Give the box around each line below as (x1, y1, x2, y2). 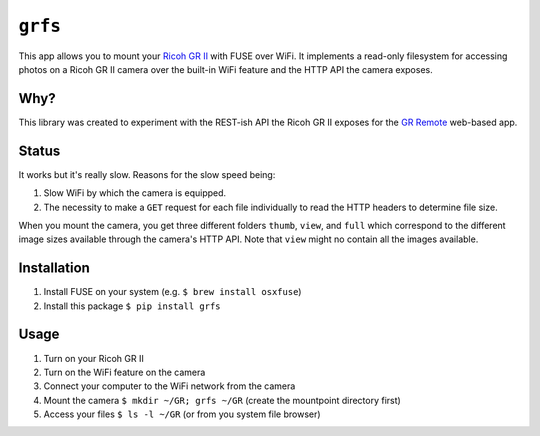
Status (18, 142, 61, 159)
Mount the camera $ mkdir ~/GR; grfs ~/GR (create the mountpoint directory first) (43, 394, 402, 406)
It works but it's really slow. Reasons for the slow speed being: (18, 168, 276, 180)
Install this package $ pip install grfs (43, 300, 221, 312)
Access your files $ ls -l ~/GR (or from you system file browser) (43, 408, 321, 420)
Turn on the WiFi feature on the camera (43, 366, 206, 378)
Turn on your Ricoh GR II (43, 352, 144, 364)
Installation (18, 260, 90, 277)
